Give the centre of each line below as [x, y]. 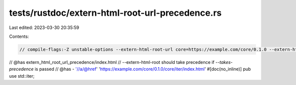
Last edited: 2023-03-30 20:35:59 [44, 28]
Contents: [19, 36]
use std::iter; [22, 76]
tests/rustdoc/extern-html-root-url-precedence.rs [115, 13]
